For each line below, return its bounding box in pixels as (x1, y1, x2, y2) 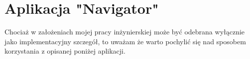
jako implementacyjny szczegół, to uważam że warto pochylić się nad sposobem (4, 36, 246, 46)
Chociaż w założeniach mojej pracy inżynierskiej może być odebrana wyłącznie (4, 27, 245, 37)
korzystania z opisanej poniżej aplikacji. (4, 46, 125, 56)
